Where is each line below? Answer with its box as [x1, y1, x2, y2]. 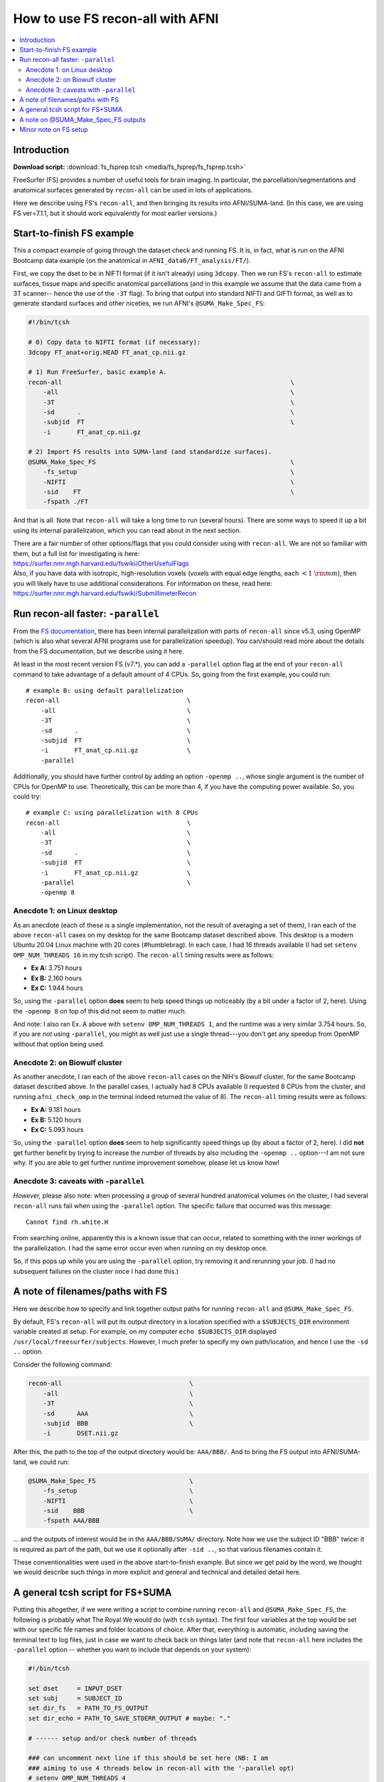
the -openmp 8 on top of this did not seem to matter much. [13, 1006, 187, 1015]
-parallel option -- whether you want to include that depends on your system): [13, 1645, 252, 1654]
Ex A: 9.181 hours [31, 1106, 81, 1114]
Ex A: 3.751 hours [31, 964, 82, 972]
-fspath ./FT [43, 498, 89, 506]
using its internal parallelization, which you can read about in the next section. [13, 526, 242, 535]
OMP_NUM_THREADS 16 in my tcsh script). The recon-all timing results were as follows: [13, 950, 274, 959]
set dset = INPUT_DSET [28, 1684, 122, 1692]
